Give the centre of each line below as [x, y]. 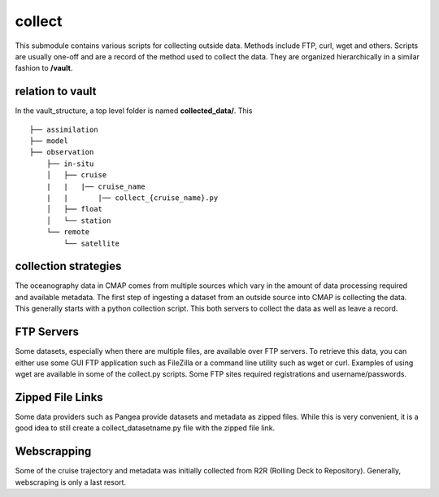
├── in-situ [70, 163]
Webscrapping [53, 451]
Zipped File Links [59, 397]
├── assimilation [64, 129]
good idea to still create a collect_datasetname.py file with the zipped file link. [145, 428]
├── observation [62, 152]
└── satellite [92, 243]
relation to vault [56, 92]
